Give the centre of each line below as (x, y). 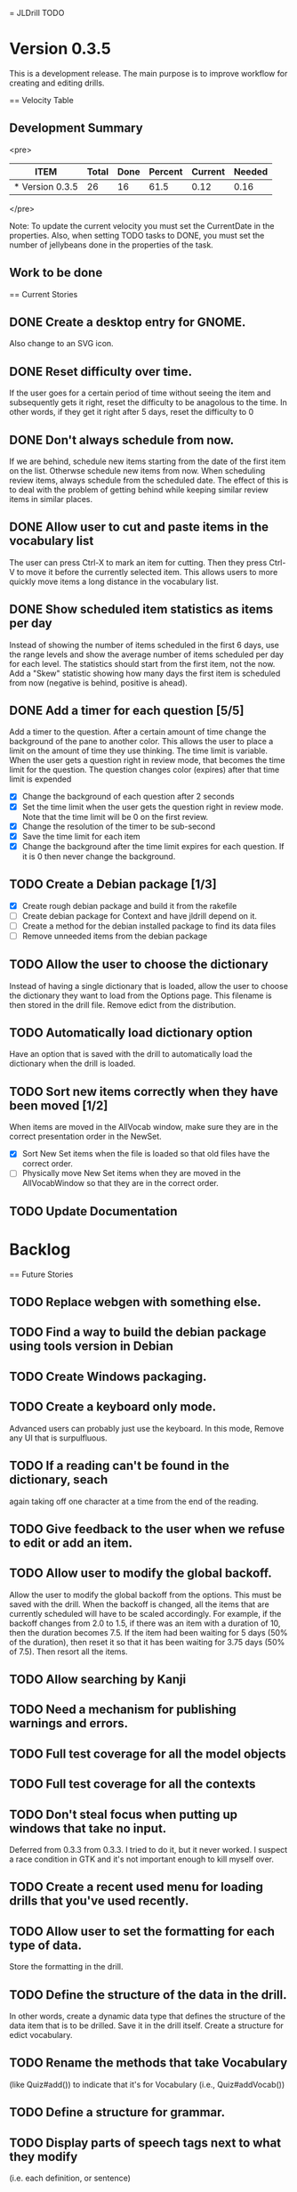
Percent (166, 171)
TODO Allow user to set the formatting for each (142, 1931)
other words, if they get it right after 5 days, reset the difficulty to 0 (132, 412)
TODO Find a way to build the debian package (138, 1332)
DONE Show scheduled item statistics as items (141, 609)
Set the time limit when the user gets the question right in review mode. (153, 807)
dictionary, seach (59, 1480)
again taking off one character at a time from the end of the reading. (134, 1501)
